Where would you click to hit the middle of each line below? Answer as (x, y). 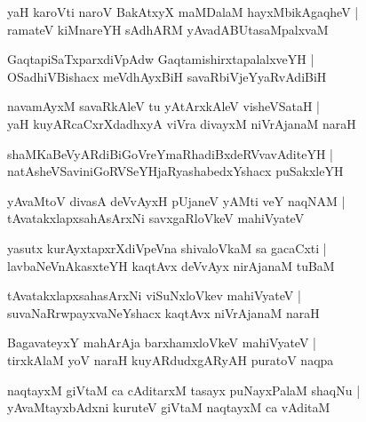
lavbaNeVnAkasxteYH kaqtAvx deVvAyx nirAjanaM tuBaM (171, 265)
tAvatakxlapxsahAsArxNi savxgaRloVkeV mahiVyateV (156, 218)
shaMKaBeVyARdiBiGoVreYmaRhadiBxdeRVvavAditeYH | (170, 153)
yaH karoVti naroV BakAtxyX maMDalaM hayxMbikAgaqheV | (183, 12)
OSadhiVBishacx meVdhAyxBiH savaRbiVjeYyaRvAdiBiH (167, 76)
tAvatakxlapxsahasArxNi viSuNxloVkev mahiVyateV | (154, 295)
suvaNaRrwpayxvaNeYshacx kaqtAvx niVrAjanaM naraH (163, 312)
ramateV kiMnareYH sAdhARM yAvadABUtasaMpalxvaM (168, 29)
